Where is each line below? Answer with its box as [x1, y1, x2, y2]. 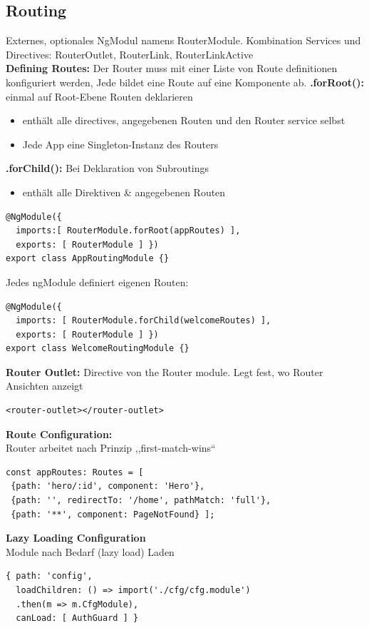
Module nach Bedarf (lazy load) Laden [6, 544, 175, 559]
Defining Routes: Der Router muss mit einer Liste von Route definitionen [6, 61, 338, 76]
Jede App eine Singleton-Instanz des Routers [22, 136, 219, 151]
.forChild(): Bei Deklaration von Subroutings [6, 161, 209, 176]
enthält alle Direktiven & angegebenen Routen [22, 184, 226, 199]
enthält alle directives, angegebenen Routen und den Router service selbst [22, 113, 345, 128]
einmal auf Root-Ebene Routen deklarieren [6, 88, 193, 103]
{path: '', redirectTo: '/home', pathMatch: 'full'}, [11, 495, 271, 506]
